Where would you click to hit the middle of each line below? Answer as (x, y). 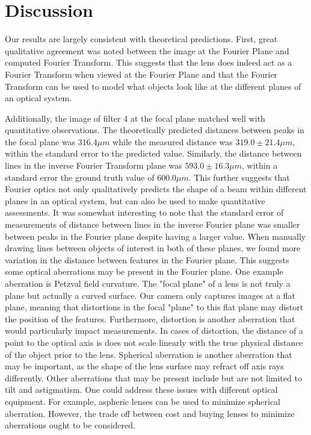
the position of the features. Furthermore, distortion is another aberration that (150, 318)
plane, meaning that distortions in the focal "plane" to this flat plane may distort (154, 307)
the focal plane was (40, 141)
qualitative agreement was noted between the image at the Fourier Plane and (147, 50)
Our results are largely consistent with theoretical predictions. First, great (141, 39)
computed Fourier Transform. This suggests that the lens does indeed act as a (149, 62)
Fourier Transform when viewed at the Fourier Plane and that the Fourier (141, 74)
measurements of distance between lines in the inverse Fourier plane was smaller (152, 224)
